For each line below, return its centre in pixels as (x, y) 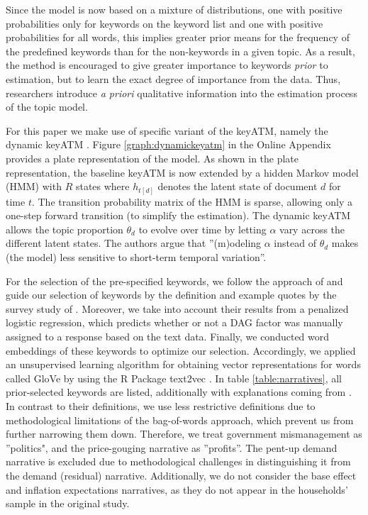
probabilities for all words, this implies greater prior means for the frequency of (178, 37)
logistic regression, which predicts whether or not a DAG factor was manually (174, 322)
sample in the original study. (68, 503)
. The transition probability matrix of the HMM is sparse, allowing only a (192, 201)
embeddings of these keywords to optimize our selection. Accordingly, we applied (181, 350)
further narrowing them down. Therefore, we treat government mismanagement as (184, 434)
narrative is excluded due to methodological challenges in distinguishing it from (178, 461)
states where (102, 186)
